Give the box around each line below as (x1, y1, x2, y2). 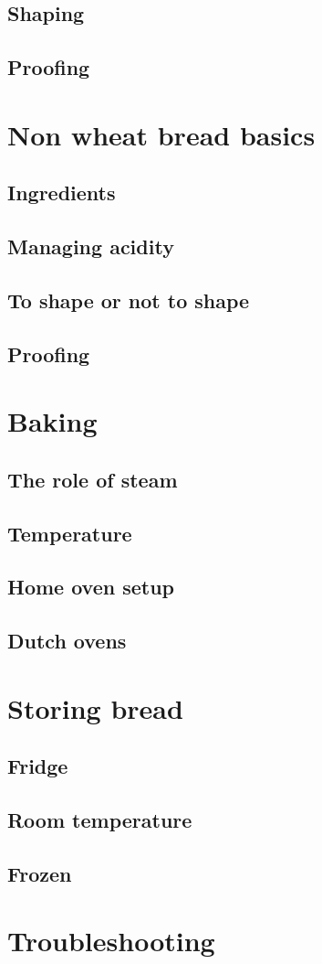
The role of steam (7, 465, 178, 493)
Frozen (7, 859, 72, 887)
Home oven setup (7, 573, 175, 601)
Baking (7, 402, 98, 440)
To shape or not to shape (7, 285, 250, 314)
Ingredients (7, 178, 116, 207)
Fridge (7, 752, 68, 780)
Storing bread (7, 689, 183, 726)
